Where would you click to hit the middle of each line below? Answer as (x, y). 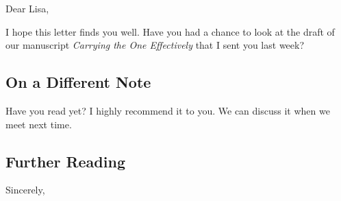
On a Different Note (78, 82)
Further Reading (65, 161)
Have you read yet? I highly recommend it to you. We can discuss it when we (168, 110)
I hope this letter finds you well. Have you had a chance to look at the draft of (170, 31)
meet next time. (39, 124)
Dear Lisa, (27, 8)
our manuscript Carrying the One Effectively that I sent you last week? (155, 45)
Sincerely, (25, 190)
